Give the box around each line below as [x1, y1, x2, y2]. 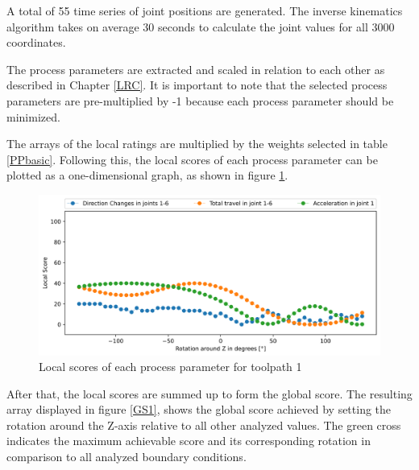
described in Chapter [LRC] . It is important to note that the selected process [6, 76, 388, 93]
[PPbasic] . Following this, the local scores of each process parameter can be [6, 150, 378, 167]
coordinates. [6, 34, 66, 51]
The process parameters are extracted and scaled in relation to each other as [6, 60, 385, 77]
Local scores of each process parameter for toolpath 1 [39, 358, 302, 375]
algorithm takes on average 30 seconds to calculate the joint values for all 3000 [6, 18, 395, 35]
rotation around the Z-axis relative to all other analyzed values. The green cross [6, 416, 401, 433]
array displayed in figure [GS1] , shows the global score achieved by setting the [6, 401, 392, 418]
